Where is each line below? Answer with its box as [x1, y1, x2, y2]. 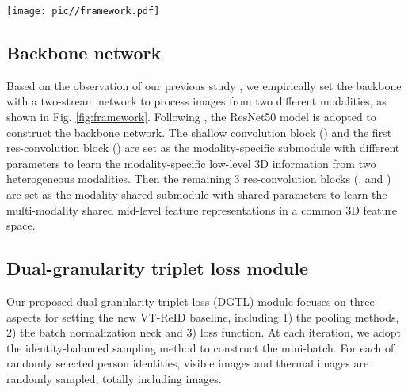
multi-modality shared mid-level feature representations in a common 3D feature [6, 201, 397, 218]
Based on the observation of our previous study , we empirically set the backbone [6, 77, 402, 93]
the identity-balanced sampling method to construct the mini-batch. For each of [6, 339, 395, 356]
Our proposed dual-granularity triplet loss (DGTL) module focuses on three [6, 293, 375, 309]
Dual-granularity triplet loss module [6, 256, 308, 280]
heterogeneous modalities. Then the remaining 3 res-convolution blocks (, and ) [6, 170, 391, 187]
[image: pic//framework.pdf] [6, 6, 160, 17]
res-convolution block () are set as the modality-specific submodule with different [6, 139, 400, 156]
